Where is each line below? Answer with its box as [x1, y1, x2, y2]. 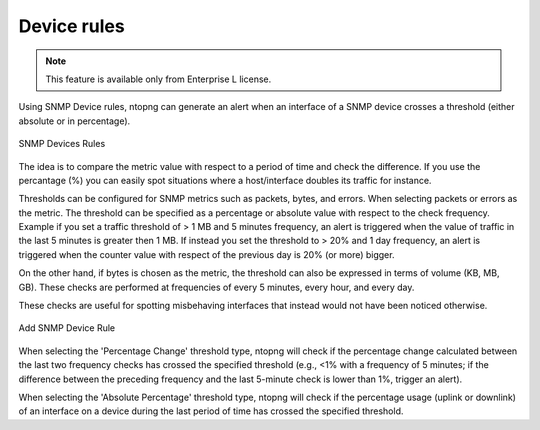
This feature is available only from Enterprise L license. [45, 73, 272, 85]
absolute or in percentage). [18, 115, 131, 127]
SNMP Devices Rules [18, 138, 106, 150]
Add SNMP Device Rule [18, 322, 115, 334]
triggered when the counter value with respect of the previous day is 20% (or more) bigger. [18, 248, 395, 260]
